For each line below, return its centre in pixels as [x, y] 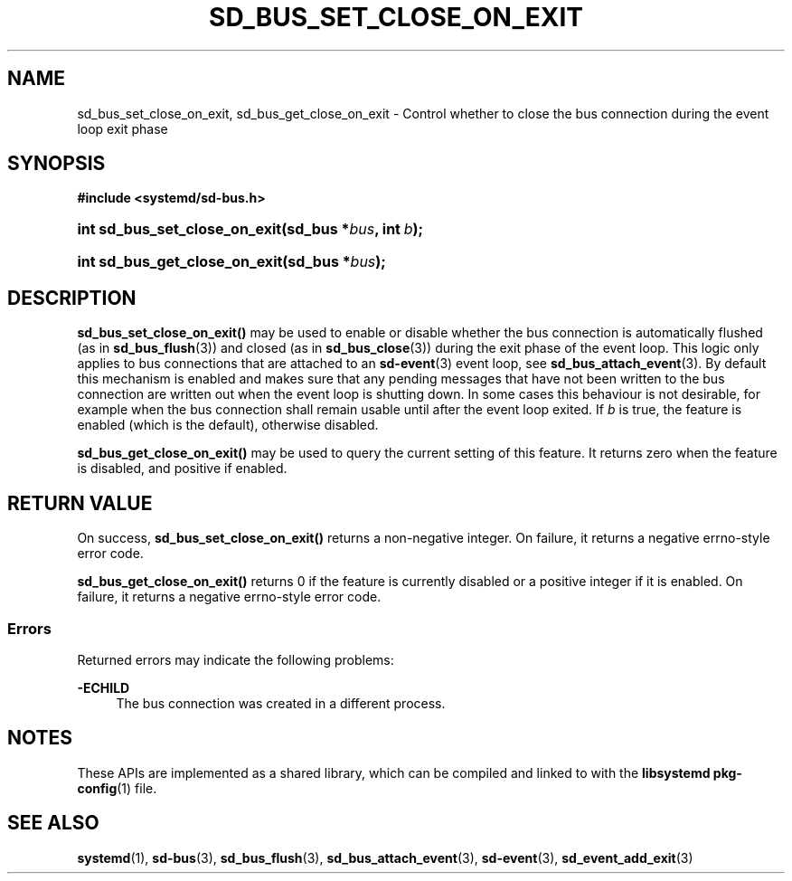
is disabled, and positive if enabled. [182, 469]
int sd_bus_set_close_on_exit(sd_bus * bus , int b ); [250, 229]
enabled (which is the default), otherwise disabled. [228, 425]
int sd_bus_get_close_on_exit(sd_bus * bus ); [231, 262]
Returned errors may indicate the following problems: [236, 659]
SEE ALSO [53, 823]
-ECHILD [104, 687]
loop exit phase [123, 128]
